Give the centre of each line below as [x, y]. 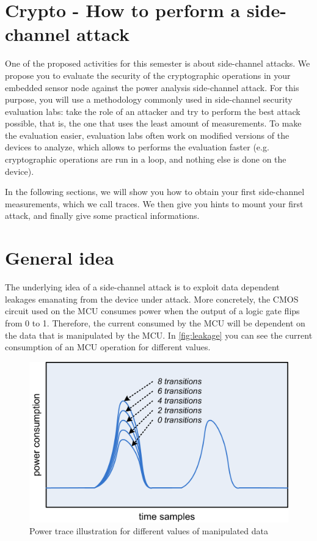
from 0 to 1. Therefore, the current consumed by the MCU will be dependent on [155, 322]
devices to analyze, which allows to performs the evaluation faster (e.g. [137, 147]
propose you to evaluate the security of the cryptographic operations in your [148, 75]
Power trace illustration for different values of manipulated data [149, 531]
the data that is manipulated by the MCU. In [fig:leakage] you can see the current [159, 335]
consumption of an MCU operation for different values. [108, 347]
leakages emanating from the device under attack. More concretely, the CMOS [152, 299]
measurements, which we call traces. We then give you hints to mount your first [154, 203]
